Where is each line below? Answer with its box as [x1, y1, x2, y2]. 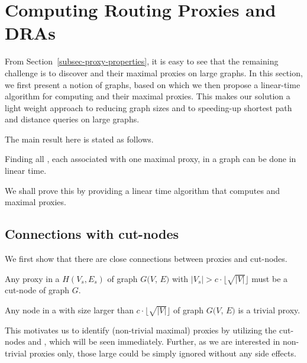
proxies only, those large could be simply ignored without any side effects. [29, 346, 296, 359]
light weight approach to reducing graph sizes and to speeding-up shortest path [5, 101, 292, 114]
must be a [251, 272, 288, 284]
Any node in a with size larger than [5, 304, 134, 316]
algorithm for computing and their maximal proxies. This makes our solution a [5, 90, 290, 102]
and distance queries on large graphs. [5, 113, 140, 125]
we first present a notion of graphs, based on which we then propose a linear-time [5, 78, 300, 90]
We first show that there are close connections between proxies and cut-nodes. [5, 252, 287, 265]
